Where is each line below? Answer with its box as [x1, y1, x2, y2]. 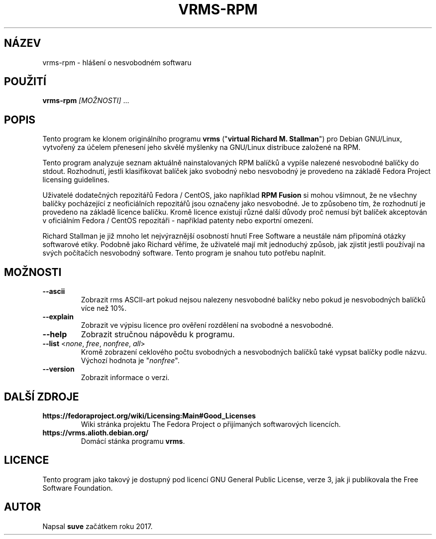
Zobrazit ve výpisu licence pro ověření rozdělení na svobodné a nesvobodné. [81, 321, 333, 330]
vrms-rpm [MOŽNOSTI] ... [42, 96, 129, 105]
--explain [42, 312, 74, 321]
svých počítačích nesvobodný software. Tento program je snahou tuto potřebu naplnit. [42, 249, 326, 258]
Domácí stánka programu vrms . [81, 436, 185, 445]
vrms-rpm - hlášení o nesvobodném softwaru [42, 58, 192, 67]
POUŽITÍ [4, 75, 46, 88]
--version [42, 365, 75, 374]
